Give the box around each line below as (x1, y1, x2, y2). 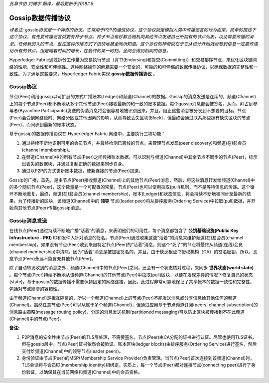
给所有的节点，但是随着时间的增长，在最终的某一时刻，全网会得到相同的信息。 (9, 48, 171, 54)
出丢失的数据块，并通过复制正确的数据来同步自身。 (21, 161, 127, 167)
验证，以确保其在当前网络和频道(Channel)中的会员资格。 (25, 369, 142, 375)
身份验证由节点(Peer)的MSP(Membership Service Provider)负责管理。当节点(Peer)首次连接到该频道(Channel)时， (21, 355, 255, 361)
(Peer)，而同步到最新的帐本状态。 (9, 121, 79, 127)
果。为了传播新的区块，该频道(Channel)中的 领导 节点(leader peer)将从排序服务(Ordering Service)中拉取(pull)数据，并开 (9, 197, 256, 204)
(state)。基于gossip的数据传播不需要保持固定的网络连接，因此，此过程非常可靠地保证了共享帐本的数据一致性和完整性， (9, 279, 255, 285)
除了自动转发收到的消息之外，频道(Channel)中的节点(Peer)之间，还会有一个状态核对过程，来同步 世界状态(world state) (9, 265, 254, 271)
